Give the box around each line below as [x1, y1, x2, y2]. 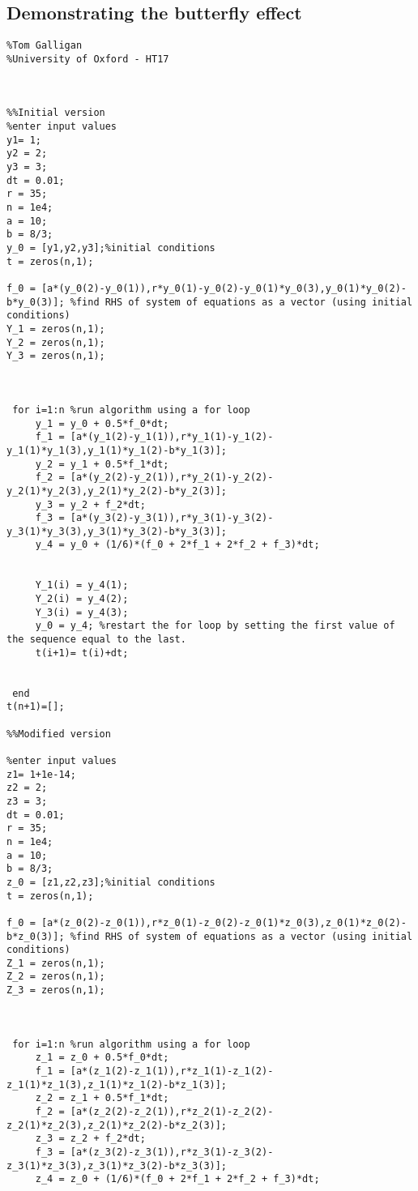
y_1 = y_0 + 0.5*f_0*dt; [35, 417, 169, 429]
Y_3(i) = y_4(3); [35, 606, 129, 618]
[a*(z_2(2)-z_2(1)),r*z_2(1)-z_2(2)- [70, 1106, 274, 1118]
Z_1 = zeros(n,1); [6, 957, 105, 969]
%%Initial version [6, 107, 105, 119]
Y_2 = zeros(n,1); [6, 336, 105, 348]
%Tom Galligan [6, 40, 83, 52]
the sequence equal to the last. [6, 634, 186, 646]
